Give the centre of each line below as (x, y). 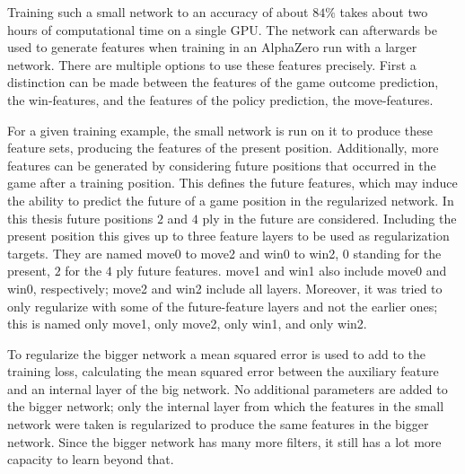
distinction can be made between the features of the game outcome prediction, (223, 82)
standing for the (397, 253)
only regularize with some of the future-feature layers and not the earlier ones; (223, 306)
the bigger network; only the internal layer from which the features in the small (226, 406)
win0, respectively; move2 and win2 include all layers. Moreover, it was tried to (225, 288)
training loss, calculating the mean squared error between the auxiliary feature (223, 371)
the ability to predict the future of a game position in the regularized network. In (231, 200)
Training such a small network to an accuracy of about (158, 12)
